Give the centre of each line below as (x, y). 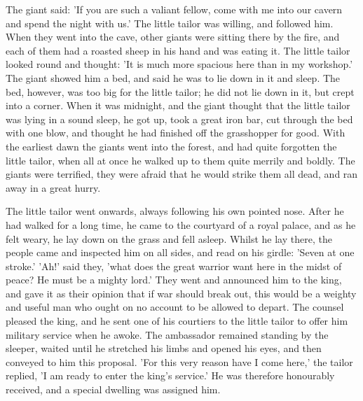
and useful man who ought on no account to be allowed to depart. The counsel (175, 307)
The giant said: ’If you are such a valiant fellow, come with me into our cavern (174, 9)
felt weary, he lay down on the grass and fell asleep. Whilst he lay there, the (169, 238)
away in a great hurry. (53, 187)
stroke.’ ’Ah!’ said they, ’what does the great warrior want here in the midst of (174, 266)
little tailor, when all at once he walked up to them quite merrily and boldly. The (180, 160)
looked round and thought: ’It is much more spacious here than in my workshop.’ (179, 64)
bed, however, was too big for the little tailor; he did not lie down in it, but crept (180, 91)
